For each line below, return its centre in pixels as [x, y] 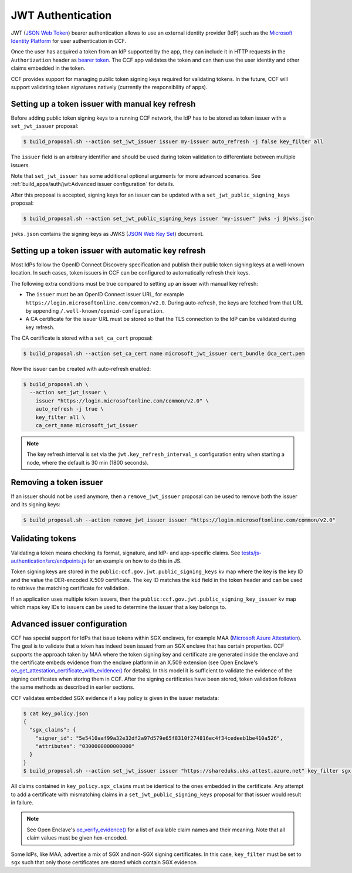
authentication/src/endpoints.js [48, 561]
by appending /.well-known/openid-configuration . [95, 310]
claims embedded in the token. [48, 68]
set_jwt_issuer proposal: [45, 126]
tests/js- [251, 553]
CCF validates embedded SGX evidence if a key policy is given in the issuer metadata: [115, 698]
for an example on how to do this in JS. [134, 561]
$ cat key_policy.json [56, 713]
